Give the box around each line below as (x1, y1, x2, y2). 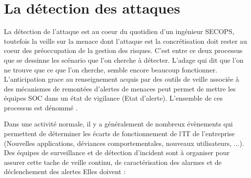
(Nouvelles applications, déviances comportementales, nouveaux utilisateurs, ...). (4, 138, 244, 148)
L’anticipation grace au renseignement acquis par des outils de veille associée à (4, 74, 239, 84)
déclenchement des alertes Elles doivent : (4, 166, 125, 177)
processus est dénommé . (4, 102, 78, 112)
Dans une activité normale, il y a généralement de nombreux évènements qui (4, 119, 233, 129)
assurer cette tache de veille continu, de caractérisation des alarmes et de (4, 157, 222, 167)
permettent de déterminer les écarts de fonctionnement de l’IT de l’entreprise (4, 128, 235, 139)
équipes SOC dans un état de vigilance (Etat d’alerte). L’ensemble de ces (4, 93, 223, 103)
